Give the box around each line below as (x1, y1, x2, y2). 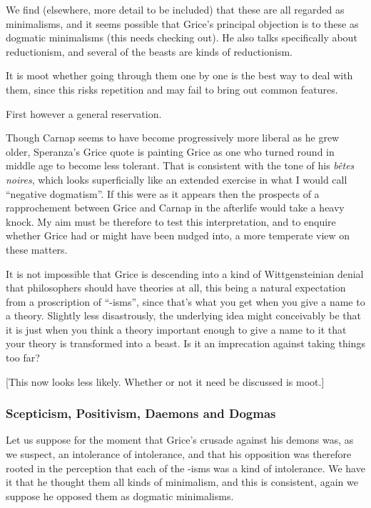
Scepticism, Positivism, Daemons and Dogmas (6, 404, 276, 422)
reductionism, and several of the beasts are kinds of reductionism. (6, 44, 293, 59)
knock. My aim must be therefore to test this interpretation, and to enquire (6, 214, 336, 229)
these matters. (6, 241, 68, 257)
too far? (6, 350, 40, 365)
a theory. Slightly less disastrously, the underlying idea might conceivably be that (6, 308, 361, 323)
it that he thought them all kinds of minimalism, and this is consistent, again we (6, 474, 358, 489)
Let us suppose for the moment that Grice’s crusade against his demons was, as (6, 432, 354, 447)
